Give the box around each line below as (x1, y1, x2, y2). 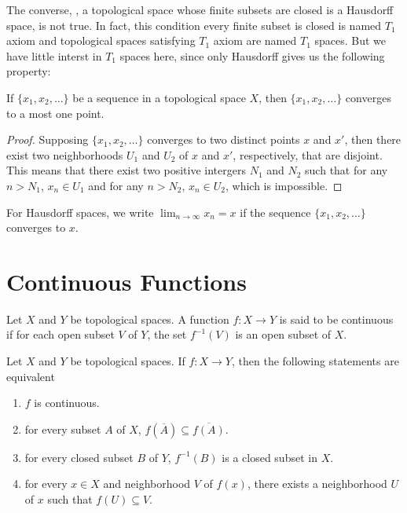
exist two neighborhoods (6, 146, 123, 163)
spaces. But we (314, 32, 387, 49)
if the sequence (240, 203, 311, 220)
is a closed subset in (222, 449, 317, 465)
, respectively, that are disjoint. (233, 146, 383, 163)
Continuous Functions (6, 265, 247, 297)
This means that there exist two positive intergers (6, 162, 246, 178)
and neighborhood (103, 475, 191, 492)
